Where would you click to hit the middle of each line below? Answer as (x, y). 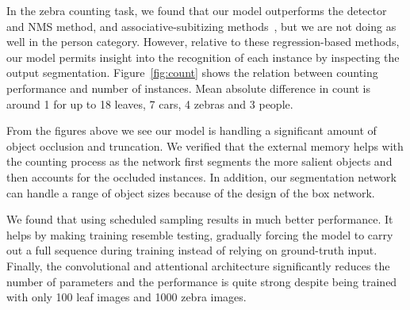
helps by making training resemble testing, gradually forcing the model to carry (200, 234)
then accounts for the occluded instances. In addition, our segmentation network (201, 176)
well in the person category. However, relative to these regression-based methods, (203, 42)
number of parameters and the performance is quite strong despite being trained (202, 281)
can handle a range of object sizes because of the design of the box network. (191, 192)
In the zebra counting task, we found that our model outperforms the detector (197, 10)
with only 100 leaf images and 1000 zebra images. (126, 297)
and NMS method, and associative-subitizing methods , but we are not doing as (201, 26)
